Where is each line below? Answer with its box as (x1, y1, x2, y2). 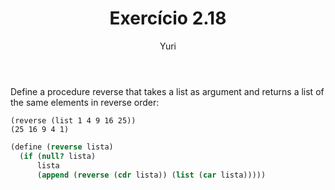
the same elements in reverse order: (10, 96, 160, 108)
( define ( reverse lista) (10, 142, 114, 152)
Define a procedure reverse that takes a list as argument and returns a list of (10, 85, 325, 97)
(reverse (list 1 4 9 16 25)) (10, 115, 137, 126)
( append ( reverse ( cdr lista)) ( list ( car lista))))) (36, 170, 267, 180)
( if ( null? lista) (19, 151, 97, 161)
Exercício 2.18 (109, 7, 227, 30)
